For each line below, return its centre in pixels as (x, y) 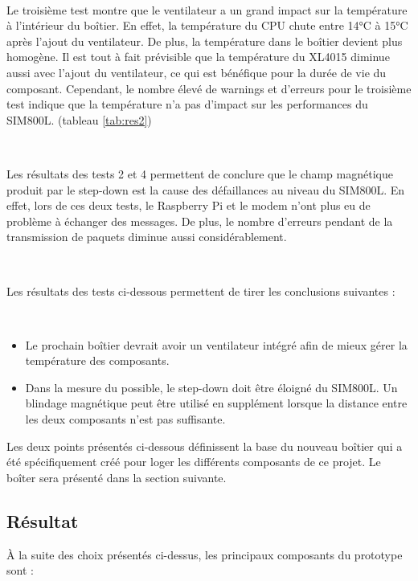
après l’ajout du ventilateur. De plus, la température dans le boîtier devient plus (205, 41)
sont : (20, 570)
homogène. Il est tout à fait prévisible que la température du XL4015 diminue (198, 57)
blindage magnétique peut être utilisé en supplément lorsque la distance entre (216, 403)
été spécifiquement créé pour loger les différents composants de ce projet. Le (194, 462)
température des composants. (97, 360)
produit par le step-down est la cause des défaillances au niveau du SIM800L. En (206, 189)
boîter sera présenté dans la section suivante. (117, 477)
